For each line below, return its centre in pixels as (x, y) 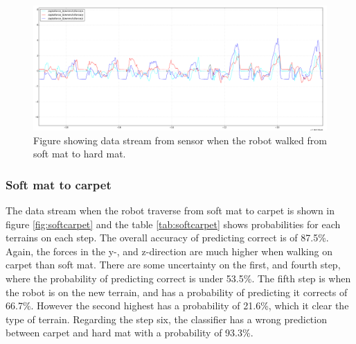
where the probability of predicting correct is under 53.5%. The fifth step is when (178, 278)
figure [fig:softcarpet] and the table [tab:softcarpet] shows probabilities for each (173, 224)
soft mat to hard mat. (80, 154)
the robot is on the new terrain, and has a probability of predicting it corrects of (177, 292)
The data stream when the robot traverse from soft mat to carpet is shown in (170, 210)
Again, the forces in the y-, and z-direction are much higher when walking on (169, 251)
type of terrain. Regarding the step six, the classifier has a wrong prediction (166, 319)
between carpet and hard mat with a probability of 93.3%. (130, 333)
